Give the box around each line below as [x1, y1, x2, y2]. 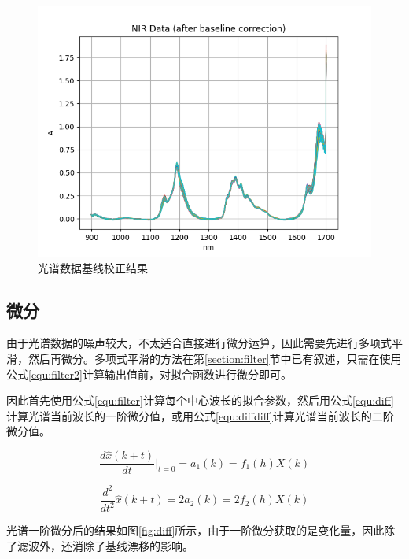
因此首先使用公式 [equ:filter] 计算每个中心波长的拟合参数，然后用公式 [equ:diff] [6, 392, 394, 409]
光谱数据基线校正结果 [38, 259, 148, 276]
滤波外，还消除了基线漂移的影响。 [17, 537, 193, 553]
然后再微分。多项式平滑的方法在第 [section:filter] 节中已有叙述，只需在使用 [28, 350, 402, 366]
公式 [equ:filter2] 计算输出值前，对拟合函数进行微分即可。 [6, 365, 292, 382]
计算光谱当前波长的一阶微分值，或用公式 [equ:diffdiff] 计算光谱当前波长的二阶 [6, 407, 394, 424]
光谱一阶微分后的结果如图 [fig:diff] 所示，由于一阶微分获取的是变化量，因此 [6, 522, 385, 539]
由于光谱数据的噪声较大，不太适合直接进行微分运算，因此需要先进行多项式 [6, 335, 392, 351]
